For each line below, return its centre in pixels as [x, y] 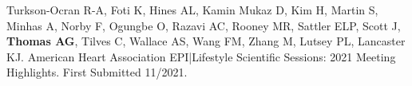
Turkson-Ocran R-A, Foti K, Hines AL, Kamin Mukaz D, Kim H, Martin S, [192, 10]
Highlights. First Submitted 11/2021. [97, 72]
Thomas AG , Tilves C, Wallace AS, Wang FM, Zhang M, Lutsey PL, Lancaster [206, 41]
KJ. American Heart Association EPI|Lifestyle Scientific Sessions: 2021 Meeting [201, 56]
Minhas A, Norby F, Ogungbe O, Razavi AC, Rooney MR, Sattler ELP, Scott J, [204, 25]
